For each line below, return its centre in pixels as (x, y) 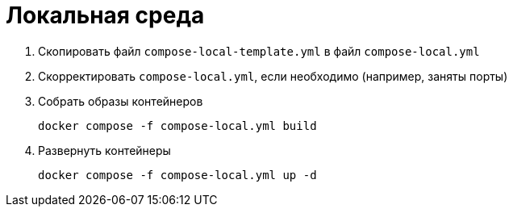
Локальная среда (105, 15)
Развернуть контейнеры (104, 150)
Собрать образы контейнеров (121, 101)
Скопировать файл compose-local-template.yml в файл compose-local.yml (259, 51)
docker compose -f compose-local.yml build (177, 125)
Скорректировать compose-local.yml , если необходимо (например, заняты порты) (273, 76)
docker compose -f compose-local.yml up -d (177, 175)
